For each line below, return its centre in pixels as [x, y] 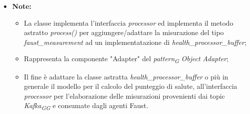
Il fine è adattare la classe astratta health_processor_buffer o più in [126, 76]
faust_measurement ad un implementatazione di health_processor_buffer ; [135, 42]
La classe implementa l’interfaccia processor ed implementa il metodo [128, 22]
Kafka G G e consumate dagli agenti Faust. [86, 106]
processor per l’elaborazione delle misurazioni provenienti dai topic [125, 95]
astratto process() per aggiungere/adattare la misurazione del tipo [124, 32]
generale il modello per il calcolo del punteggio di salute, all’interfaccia [131, 86]
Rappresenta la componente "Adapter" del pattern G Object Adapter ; [126, 59]
